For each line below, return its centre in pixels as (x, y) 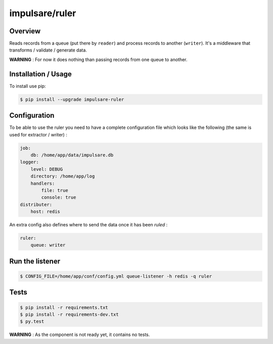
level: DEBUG (47, 169)
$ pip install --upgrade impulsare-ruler (72, 99)
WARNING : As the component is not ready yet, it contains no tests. (80, 335)
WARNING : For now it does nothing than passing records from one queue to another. (98, 59)
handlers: (43, 183)
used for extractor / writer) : (38, 134)
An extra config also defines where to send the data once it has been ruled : (88, 225)
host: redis (45, 212)
